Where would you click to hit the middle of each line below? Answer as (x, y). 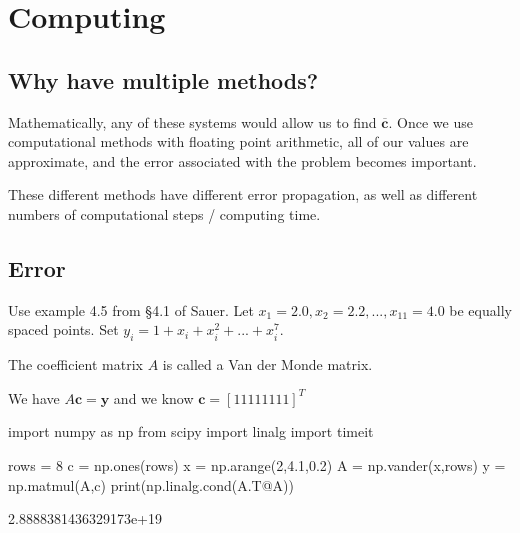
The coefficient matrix (75, 364)
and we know (153, 397)
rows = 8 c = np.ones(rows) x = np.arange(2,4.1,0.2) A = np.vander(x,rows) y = (257, 464)
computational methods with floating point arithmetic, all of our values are (238, 141)
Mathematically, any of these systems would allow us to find (192, 121)
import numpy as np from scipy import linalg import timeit (191, 431)
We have (34, 397)
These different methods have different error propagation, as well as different (243, 194)
